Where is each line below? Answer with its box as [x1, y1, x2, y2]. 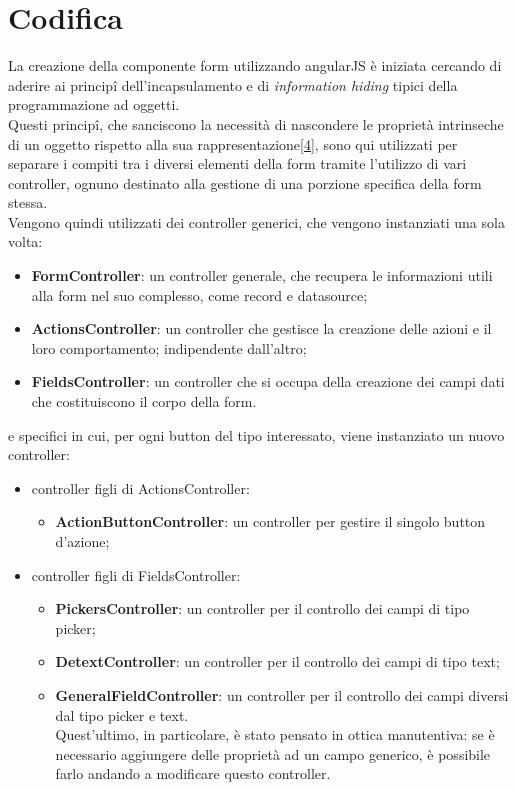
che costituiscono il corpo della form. [31, 391, 257, 412]
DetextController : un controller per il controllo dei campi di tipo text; [55, 651, 500, 672]
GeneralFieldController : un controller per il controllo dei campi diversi [55, 684, 509, 705]
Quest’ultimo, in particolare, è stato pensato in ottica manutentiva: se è [55, 724, 495, 745]
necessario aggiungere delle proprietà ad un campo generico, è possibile [55, 743, 491, 764]
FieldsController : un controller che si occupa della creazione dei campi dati [31, 371, 505, 392]
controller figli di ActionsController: [31, 477, 250, 498]
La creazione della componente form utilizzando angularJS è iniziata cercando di [8, 55, 502, 76]
